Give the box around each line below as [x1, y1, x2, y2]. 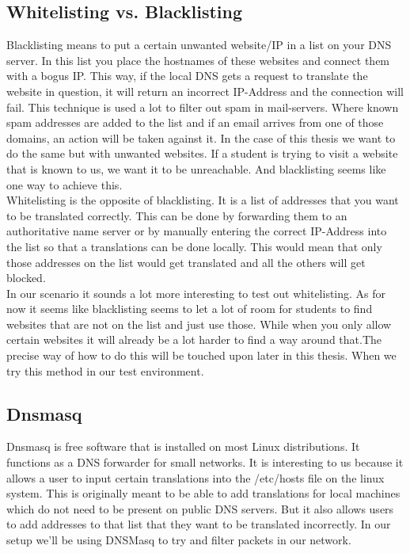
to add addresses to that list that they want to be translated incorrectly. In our [6, 516, 391, 532]
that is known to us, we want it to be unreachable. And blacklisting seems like [6, 160, 386, 177]
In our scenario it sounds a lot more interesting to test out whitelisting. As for [6, 284, 386, 301]
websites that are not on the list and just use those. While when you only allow [6, 315, 392, 332]
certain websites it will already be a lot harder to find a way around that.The [6, 331, 382, 348]
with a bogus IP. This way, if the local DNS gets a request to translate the [6, 67, 368, 84]
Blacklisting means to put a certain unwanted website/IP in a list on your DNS [6, 36, 392, 53]
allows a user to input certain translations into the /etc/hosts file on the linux [6, 469, 385, 486]
